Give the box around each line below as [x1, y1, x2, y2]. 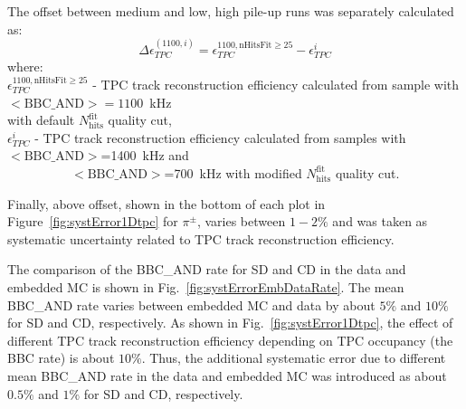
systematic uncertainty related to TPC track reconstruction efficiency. [7, 229, 395, 248]
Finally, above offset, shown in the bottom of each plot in [7, 194, 326, 213]
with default [7, 110, 75, 129]
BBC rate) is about [7, 348, 115, 367]
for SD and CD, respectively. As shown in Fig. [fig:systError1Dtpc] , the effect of [7, 313, 453, 332]
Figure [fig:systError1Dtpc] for [7, 212, 178, 231]
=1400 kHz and [100, 146, 189, 165]
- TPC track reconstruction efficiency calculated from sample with [92, 75, 460, 94]
